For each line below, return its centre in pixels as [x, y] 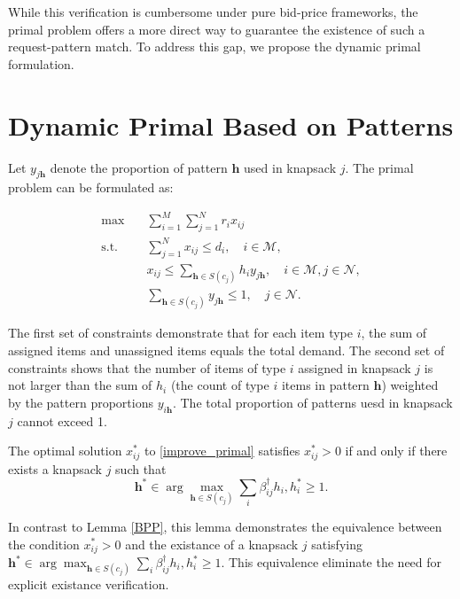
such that [141, 468]
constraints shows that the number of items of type [147, 367]
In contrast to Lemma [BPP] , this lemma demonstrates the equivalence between [225, 526]
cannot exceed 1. [62, 420]
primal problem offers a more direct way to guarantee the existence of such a [217, 29]
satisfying [337, 544]
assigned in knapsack [355, 367]
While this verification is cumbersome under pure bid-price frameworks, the [213, 12]
